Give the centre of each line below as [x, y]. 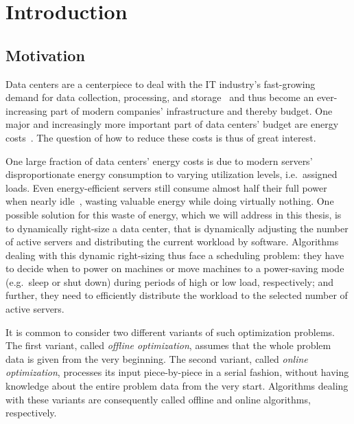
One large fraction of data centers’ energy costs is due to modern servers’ [159, 160]
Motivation [45, 55]
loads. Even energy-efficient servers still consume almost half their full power [166, 187]
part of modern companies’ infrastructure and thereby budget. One [191, 110]
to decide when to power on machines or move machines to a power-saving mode [175, 268]
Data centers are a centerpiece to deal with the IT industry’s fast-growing [161, 83]
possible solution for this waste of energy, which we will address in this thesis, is [174, 214]
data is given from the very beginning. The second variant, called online [157, 358]
